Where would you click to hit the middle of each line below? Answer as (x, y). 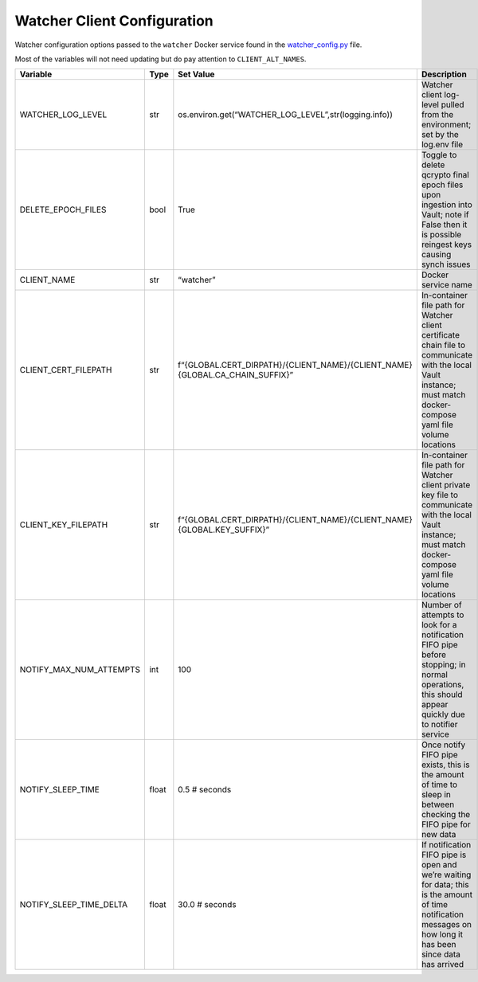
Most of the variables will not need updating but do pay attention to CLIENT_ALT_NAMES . (161, 59)
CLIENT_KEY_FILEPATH (64, 525)
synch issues (446, 264)
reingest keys (447, 245)
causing (436, 255)
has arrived (443, 964)
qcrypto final (445, 175)
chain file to (443, 345)
